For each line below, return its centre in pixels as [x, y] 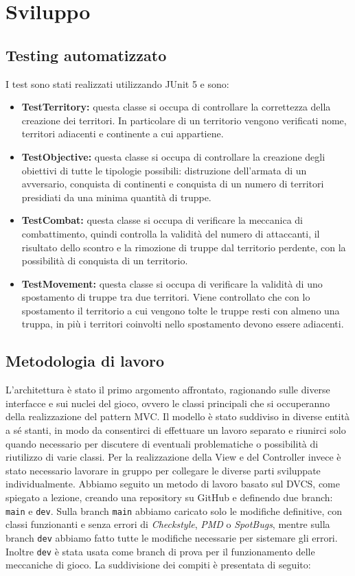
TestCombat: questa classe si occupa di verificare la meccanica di [162, 220]
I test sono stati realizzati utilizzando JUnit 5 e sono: [117, 83]
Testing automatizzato [86, 55]
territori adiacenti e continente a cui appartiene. [123, 134]
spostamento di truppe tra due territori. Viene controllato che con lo [166, 297]
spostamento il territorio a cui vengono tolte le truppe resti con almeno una [181, 310]
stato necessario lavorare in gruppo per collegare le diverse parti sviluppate [163, 470]
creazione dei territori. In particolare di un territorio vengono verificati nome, [184, 120]
